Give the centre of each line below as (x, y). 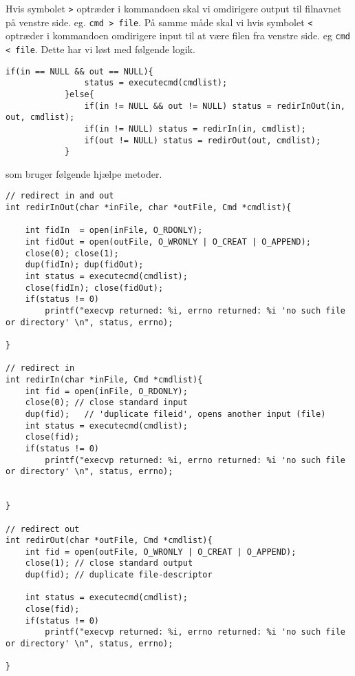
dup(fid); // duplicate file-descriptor (119, 575)
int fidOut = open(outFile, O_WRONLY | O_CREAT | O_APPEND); (168, 242)
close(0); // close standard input (106, 403)
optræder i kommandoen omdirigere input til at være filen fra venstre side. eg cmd (178, 35)
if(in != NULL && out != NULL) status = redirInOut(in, (215, 106)
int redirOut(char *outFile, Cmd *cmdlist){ (109, 541)
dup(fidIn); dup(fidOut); (84, 265)
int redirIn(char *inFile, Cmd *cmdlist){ (104, 379)
